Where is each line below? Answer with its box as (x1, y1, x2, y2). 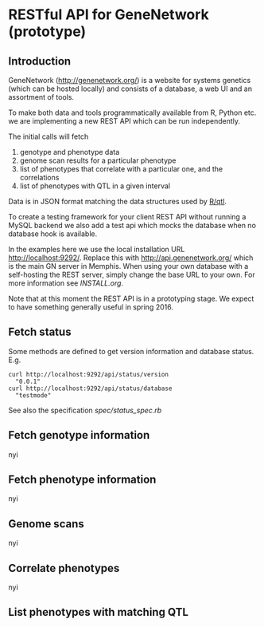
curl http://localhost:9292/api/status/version (8, 370, 169, 378)
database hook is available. (8, 229, 98, 239)
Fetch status (8, 325, 72, 339)
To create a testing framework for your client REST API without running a (8, 212, 247, 221)
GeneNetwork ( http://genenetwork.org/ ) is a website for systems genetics (8, 76, 251, 85)
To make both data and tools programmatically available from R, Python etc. (8, 108, 257, 117)
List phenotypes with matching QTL (8, 605, 189, 619)
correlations (19, 173, 60, 182)
